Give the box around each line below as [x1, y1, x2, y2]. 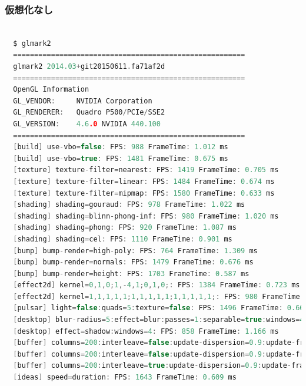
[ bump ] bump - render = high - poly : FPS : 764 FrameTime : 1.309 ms [13, 246, 258, 255]
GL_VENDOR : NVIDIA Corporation [13, 96, 152, 105]
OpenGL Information [13, 85, 89, 94]
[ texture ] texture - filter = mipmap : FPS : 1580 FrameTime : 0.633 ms [13, 189, 275, 197]
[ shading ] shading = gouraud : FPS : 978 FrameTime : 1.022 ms [13, 200, 245, 209]
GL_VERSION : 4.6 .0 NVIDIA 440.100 [13, 119, 161, 128]
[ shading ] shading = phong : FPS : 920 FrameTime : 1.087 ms [13, 223, 237, 232]
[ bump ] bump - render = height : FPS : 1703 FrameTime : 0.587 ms [13, 269, 250, 278]
